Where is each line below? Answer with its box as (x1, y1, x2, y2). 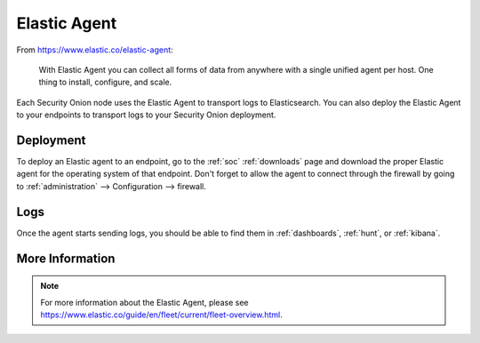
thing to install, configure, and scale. (38, 76, 172, 88)
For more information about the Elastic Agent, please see (40, 297, 249, 307)
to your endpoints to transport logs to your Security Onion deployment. (16, 109, 276, 120)
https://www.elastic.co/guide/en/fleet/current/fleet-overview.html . (40, 309, 284, 320)
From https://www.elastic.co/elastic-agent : (16, 44, 173, 55)
